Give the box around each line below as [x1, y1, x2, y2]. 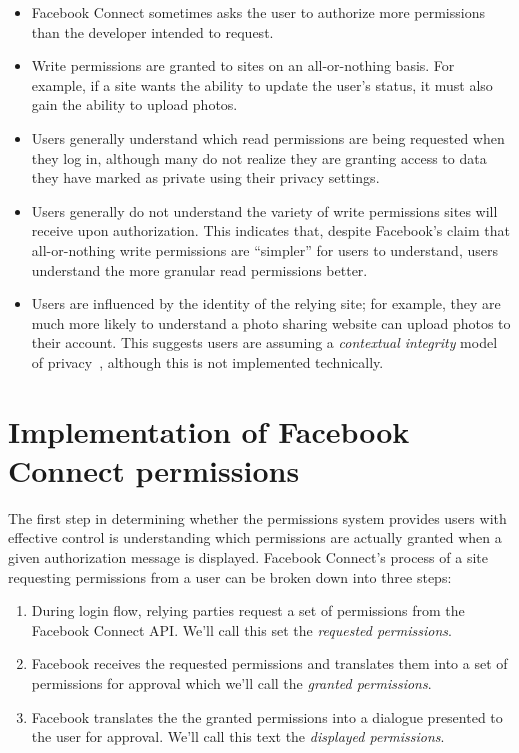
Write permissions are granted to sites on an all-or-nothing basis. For [31, 55, 455, 76]
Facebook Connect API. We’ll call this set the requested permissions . [31, 619, 452, 640]
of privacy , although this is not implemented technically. [31, 351, 384, 372]
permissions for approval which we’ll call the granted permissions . [31, 672, 432, 693]
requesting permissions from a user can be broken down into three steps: [8, 566, 452, 587]
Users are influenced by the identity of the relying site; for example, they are [31, 293, 501, 314]
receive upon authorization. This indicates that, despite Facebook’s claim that [31, 220, 510, 241]
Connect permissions [8, 449, 300, 490]
